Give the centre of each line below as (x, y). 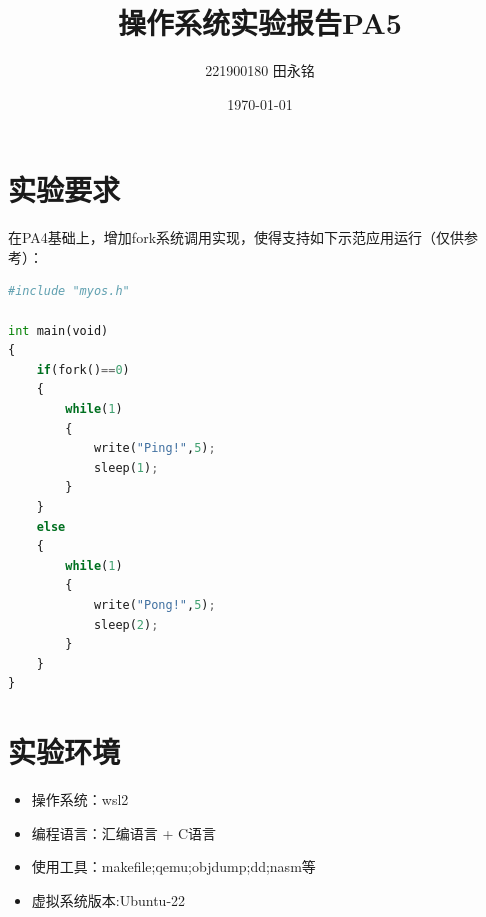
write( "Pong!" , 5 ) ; (154, 604)
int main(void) (58, 330)
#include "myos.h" (69, 291)
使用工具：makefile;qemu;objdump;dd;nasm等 (173, 866)
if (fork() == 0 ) (83, 369)
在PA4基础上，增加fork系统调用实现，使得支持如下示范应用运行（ (222, 237)
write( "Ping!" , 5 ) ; (154, 448)
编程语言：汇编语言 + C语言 (124, 832)
